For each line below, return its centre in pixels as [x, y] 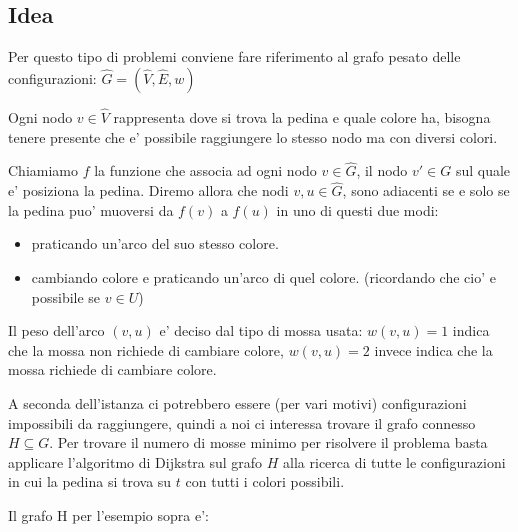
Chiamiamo [43, 170]
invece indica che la [433, 349]
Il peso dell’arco [56, 330]
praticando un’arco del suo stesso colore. [155, 243]
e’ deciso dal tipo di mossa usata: [261, 330]
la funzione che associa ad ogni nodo [205, 170]
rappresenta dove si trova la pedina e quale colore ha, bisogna [302, 117]
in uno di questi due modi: [357, 209]
